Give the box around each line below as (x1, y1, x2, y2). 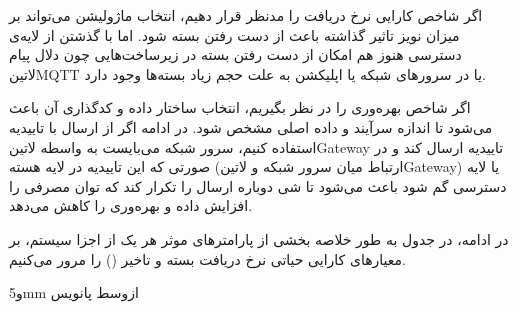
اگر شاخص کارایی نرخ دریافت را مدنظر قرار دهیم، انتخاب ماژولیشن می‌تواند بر (9, 5, 483, 25)
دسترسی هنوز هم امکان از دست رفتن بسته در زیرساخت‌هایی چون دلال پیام (9, 44, 462, 65)
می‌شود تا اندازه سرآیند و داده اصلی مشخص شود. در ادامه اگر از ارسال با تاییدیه (9, 116, 493, 137)
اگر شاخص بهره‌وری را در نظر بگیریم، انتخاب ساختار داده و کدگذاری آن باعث (9, 97, 471, 118)
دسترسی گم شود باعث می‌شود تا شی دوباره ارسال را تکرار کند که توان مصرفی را (9, 175, 507, 196)
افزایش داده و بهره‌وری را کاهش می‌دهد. (9, 195, 253, 216)
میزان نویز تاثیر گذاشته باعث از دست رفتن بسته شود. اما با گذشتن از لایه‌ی (9, 24, 460, 45)
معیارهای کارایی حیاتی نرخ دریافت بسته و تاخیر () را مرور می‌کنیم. (9, 248, 406, 269)
